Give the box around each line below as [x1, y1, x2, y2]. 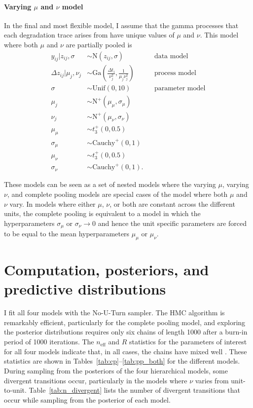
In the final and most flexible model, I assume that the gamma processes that [4, 20, 239, 30]
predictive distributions [4, 279, 166, 299]
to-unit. [4, 385, 27, 395]
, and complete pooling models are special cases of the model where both [7, 188, 228, 199]
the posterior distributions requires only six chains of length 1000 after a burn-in [4, 327, 248, 337]
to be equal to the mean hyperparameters [4, 228, 130, 239]
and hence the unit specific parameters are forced [98, 218, 247, 228]
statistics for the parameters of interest [129, 336, 247, 347]
